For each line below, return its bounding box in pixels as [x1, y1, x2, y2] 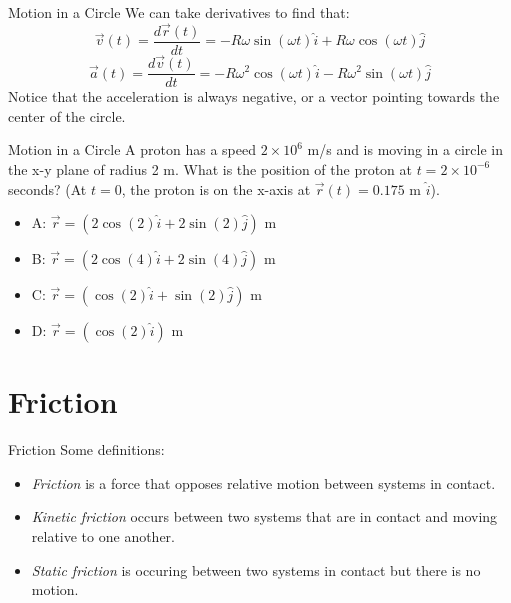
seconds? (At [8, 178, 87, 199]
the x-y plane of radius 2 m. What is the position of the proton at [8, 158, 412, 179]
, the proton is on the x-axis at [121, 178, 311, 199]
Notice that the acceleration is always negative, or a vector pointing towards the [8, 86, 500, 107]
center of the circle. [8, 105, 126, 126]
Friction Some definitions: [8, 439, 165, 460]
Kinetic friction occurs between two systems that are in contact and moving [31, 506, 498, 527]
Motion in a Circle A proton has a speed [8, 139, 256, 160]
